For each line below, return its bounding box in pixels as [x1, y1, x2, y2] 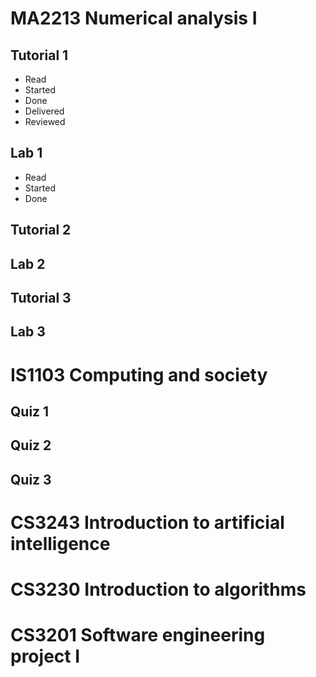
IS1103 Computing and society [10, 363, 268, 386]
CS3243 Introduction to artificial [10, 511, 285, 534]
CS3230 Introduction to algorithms [10, 578, 307, 601]
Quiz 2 [10, 437, 52, 454]
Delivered [24, 105, 65, 117]
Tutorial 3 [10, 289, 72, 306]
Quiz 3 [10, 471, 52, 488]
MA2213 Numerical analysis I [10, 7, 258, 30]
